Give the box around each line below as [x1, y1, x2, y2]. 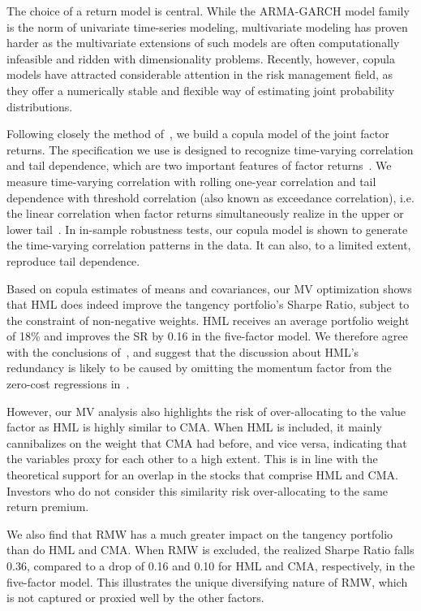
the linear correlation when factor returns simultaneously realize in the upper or [6, 205, 404, 222]
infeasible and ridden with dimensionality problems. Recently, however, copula [6, 50, 395, 67]
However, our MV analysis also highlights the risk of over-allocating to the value [6, 402, 406, 419]
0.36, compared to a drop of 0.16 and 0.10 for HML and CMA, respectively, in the [6, 557, 415, 574]
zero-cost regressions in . [6, 375, 130, 392]
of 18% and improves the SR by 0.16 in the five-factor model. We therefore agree [6, 327, 408, 344]
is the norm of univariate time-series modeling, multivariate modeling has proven [6, 18, 408, 35]
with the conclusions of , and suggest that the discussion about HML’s [6, 343, 359, 360]
